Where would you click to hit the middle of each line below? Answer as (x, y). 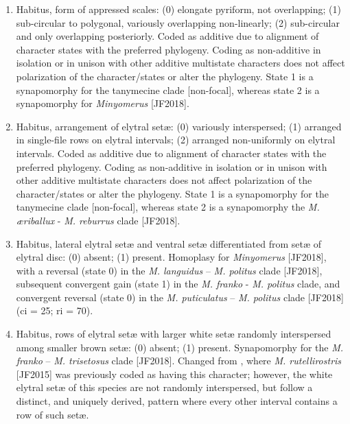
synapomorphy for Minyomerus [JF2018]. (103, 103)
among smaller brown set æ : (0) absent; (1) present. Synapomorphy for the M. (180, 347)
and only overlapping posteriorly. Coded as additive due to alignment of (167, 36)
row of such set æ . (52, 414)
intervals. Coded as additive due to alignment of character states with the (171, 153)
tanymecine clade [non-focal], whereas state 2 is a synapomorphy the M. (168, 207)
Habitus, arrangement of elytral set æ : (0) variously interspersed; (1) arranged (179, 126)
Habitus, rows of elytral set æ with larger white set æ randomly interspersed (174, 334)
